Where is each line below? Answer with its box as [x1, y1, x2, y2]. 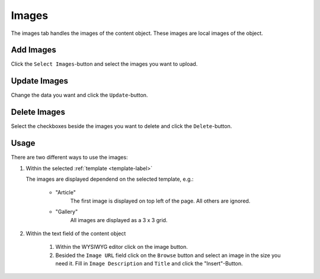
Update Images [11, 76, 68, 86]
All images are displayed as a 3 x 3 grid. [70, 216, 168, 223]
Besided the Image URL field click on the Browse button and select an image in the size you [55, 252, 281, 259]
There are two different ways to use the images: [11, 154, 128, 161]
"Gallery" [55, 208, 78, 216]
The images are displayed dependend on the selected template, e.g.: [25, 175, 194, 182]
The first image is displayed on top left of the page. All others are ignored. [70, 197, 251, 204]
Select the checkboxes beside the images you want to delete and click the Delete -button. [11, 123, 232, 130]
